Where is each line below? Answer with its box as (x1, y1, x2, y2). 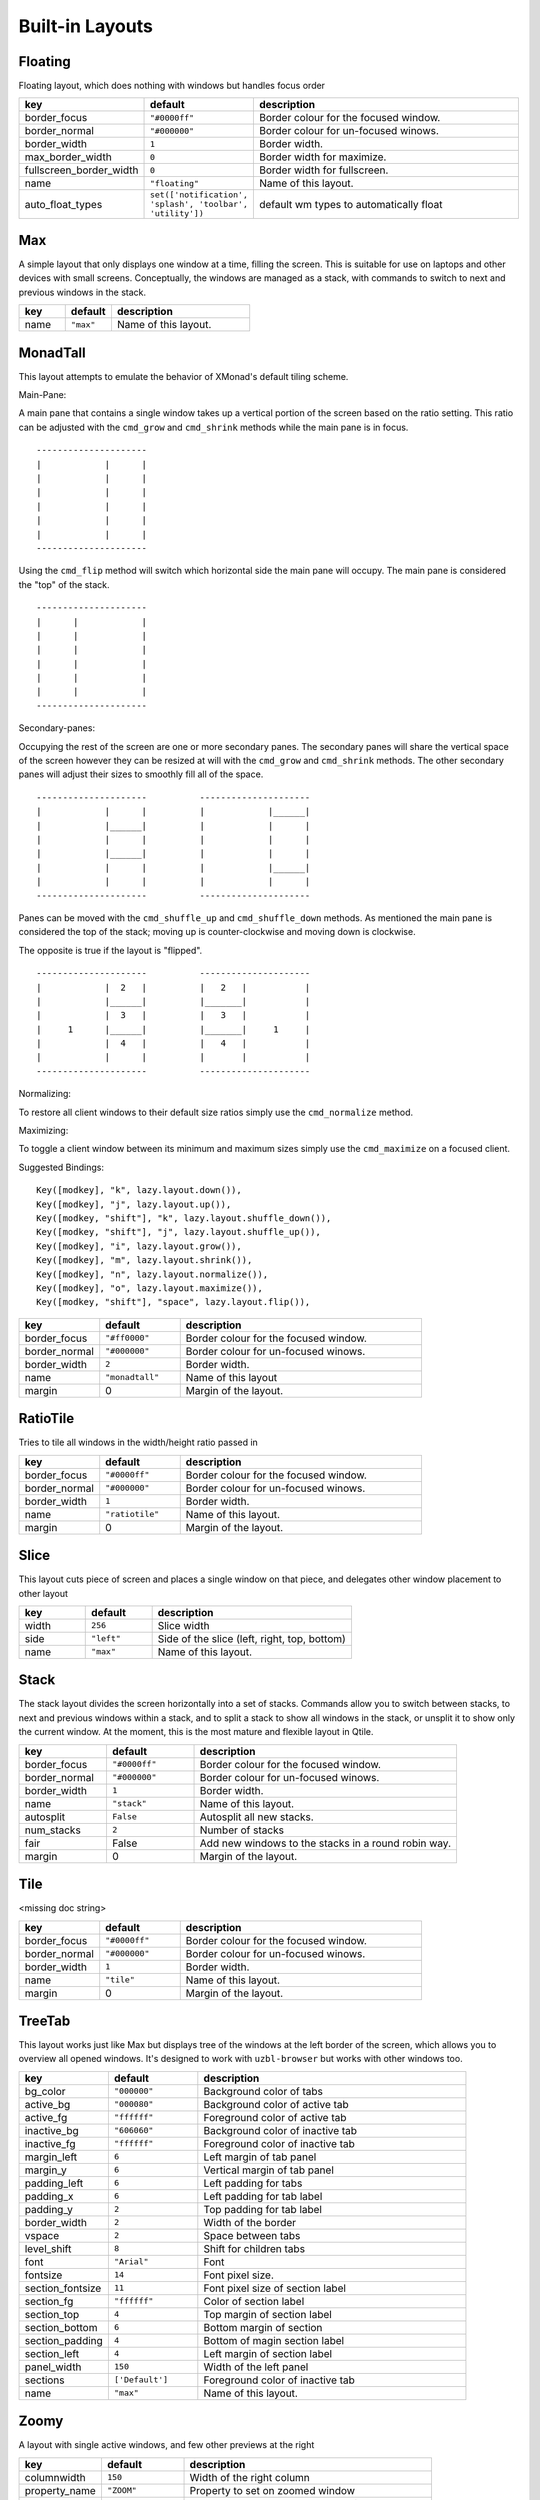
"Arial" (113, 2256, 149, 2267)
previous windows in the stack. (18, 286, 147, 298)
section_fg (24, 2294, 74, 2308)
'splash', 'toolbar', (149, 199, 249, 210)
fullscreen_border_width (24, 163, 139, 177)
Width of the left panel (203, 2360, 309, 2374)
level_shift (24, 2241, 72, 2255)
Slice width (157, 1618, 210, 1632)
